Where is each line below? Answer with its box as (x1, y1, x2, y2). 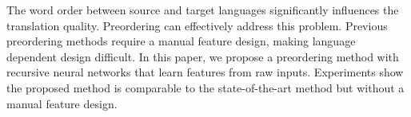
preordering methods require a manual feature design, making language (6, 33, 356, 49)
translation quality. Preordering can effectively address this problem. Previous (6, 17, 388, 33)
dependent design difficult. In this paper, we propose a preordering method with (6, 48, 399, 64)
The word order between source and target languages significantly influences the (6, 2, 399, 18)
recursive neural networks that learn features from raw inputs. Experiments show (6, 64, 404, 80)
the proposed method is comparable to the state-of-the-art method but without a (6, 79, 405, 96)
